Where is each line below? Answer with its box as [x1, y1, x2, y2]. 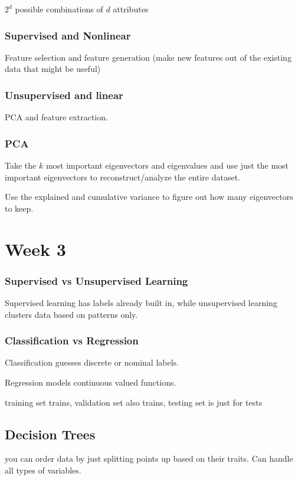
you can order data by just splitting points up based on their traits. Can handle [5, 452, 293, 465]
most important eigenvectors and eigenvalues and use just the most [45, 159, 289, 172]
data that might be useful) [5, 63, 101, 75]
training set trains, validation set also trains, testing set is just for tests [5, 396, 263, 408]
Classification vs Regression [5, 333, 139, 348]
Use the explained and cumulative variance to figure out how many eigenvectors [5, 190, 293, 203]
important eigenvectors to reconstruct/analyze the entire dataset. [5, 170, 241, 183]
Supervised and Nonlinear [5, 28, 131, 42]
